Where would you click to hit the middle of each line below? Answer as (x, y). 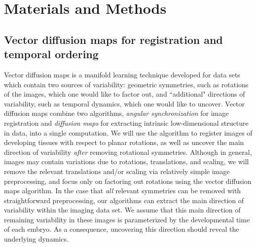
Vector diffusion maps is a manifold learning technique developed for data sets (122, 74)
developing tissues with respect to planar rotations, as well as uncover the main (124, 142)
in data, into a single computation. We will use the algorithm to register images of (128, 132)
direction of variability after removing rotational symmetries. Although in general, (128, 152)
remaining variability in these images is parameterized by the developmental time (127, 219)
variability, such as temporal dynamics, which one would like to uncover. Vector (125, 103)
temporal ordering (51, 54)
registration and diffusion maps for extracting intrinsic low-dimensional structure (126, 123)
